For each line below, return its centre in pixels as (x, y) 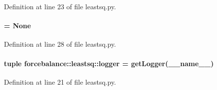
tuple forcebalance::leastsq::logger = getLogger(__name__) (109, 63)
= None (17, 26)
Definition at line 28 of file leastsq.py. (60, 44)
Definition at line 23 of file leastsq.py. (60, 6)
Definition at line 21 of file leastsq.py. (60, 81)
